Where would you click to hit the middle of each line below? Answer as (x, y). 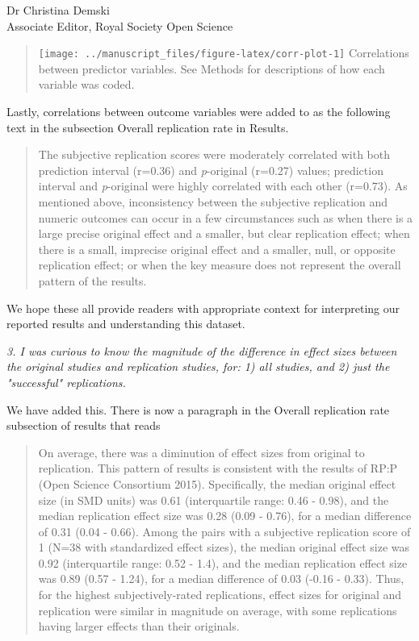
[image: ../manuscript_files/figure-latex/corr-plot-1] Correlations (224, 53)
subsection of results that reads (84, 425)
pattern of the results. (92, 280)
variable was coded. (86, 84)
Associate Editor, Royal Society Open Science (120, 25)
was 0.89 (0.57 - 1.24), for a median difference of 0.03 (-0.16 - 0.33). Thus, (221, 579)
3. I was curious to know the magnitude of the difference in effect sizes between (202, 350)
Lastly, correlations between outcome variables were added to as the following (199, 112)
